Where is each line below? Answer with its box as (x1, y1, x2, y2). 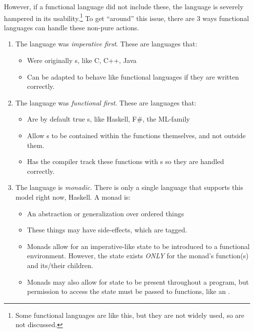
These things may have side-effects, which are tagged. (27, 225, 187, 235)
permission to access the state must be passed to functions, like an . (27, 286, 230, 296)
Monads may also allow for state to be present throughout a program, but (27, 276, 249, 287)
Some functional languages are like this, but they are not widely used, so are (15, 310, 245, 320)
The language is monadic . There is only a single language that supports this (15, 182, 243, 192)
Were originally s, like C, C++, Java (27, 55, 137, 65)
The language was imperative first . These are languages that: (15, 39, 197, 49)
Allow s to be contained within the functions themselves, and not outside (27, 130, 246, 140)
